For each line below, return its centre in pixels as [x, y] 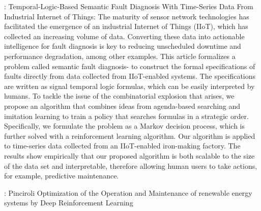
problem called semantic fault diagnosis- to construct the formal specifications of [130, 66]
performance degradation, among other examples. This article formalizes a [120, 56]
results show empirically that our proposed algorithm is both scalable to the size [129, 155]
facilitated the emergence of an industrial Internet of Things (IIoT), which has [126, 26]
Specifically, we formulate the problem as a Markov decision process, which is [125, 126]
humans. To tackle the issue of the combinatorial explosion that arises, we [119, 96]
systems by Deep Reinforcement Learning [69, 203]
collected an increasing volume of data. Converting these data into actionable [124, 36]
